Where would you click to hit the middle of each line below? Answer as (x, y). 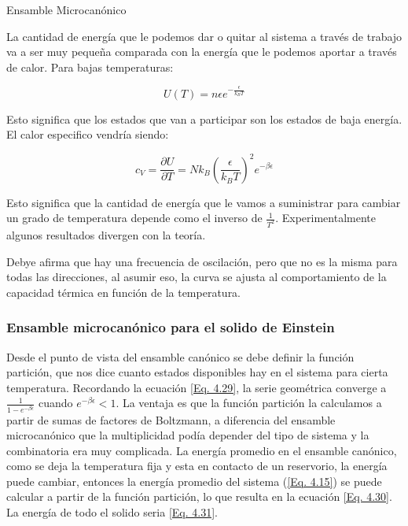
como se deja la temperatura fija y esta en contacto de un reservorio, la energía (197, 466)
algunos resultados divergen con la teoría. (106, 234)
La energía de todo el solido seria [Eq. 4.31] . (112, 512)
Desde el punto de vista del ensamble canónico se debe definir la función (180, 356)
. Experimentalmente (325, 218)
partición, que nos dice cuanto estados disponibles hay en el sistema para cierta (197, 372)
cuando (56, 403)
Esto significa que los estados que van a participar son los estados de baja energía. (204, 119)
